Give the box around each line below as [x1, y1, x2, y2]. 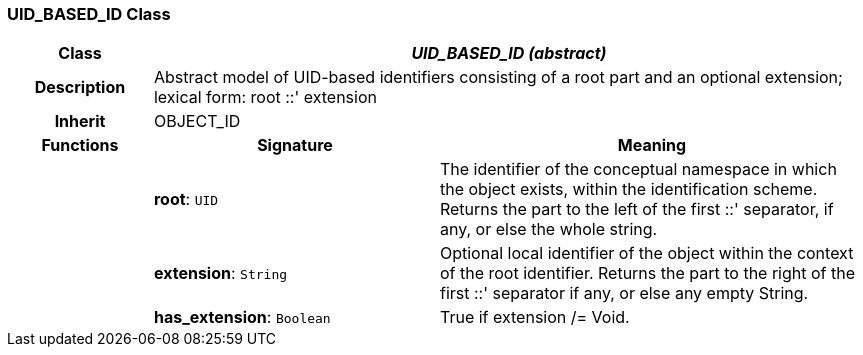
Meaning [617, 135, 687, 156]
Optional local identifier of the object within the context [439, 243, 854, 264]
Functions [41, 135, 119, 156]
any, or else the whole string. [439, 219, 658, 240]
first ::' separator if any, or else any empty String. [439, 283, 809, 304]
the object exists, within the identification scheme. [439, 179, 818, 200]
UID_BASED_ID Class [7, 4, 171, 24]
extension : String [153, 263, 288, 284]
